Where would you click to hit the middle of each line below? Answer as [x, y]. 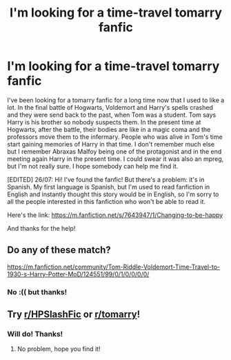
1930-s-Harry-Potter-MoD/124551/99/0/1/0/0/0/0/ [78, 274]
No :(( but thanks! [37, 292]
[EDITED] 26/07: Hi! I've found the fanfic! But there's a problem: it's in [106, 179]
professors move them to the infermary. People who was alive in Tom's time [115, 137]
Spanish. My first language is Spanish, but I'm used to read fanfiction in [109, 187]
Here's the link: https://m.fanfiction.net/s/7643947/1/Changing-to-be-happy [115, 215]
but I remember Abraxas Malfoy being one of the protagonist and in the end [114, 151]
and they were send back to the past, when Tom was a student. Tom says [112, 115]
